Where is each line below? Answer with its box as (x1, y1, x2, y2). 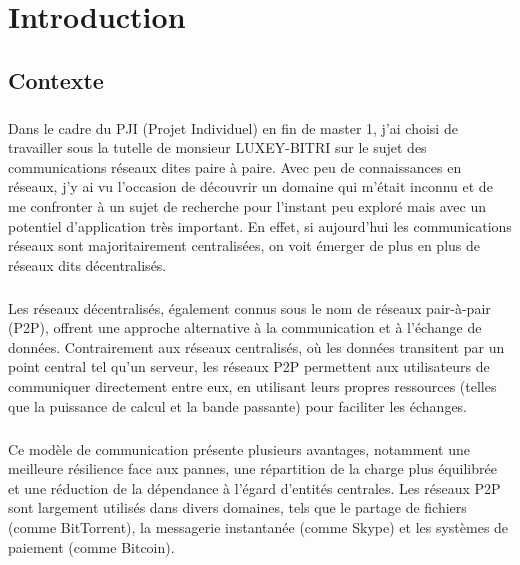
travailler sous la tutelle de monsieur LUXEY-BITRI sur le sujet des (8, 137, 427, 158)
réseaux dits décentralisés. (8, 254, 167, 275)
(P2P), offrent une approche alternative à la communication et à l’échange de (8, 317, 482, 338)
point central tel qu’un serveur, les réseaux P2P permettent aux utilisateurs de (8, 356, 490, 377)
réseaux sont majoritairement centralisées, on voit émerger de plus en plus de (8, 235, 480, 256)
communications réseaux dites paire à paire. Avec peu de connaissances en (8, 156, 462, 177)
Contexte (8, 64, 104, 95)
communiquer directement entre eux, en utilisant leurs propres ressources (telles (8, 376, 497, 397)
